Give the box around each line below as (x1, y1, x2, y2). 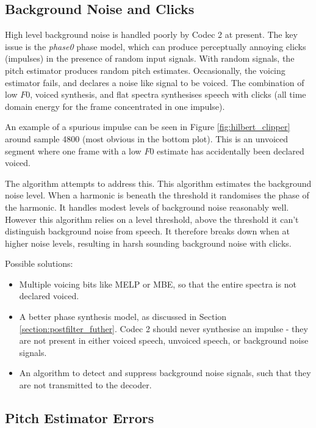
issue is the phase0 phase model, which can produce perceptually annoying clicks (5, 40, 306, 53)
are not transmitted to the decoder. (19, 379, 152, 391)
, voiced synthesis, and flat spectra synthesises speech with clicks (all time (30, 88, 306, 101)
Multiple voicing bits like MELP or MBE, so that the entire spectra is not (19, 277, 296, 290)
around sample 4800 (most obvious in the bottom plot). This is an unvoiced (5, 132, 288, 145)
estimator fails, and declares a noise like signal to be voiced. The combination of (5, 76, 304, 89)
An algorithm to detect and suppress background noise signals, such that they (19, 366, 311, 379)
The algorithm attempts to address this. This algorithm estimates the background (5, 176, 312, 189)
